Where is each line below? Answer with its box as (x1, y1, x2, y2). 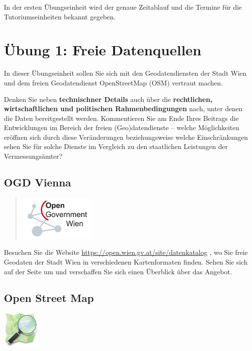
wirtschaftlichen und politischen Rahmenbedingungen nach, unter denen (4, 103, 243, 114)
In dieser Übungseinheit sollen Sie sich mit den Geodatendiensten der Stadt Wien (4, 68, 247, 78)
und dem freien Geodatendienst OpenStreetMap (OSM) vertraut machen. (4, 77, 223, 87)
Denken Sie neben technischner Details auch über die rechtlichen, (4, 94, 213, 104)
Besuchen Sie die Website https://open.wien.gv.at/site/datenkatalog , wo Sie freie (4, 247, 248, 257)
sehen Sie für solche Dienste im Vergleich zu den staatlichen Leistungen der (4, 141, 228, 151)
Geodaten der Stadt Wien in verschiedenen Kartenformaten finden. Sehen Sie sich (4, 256, 248, 267)
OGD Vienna (4, 175, 71, 190)
